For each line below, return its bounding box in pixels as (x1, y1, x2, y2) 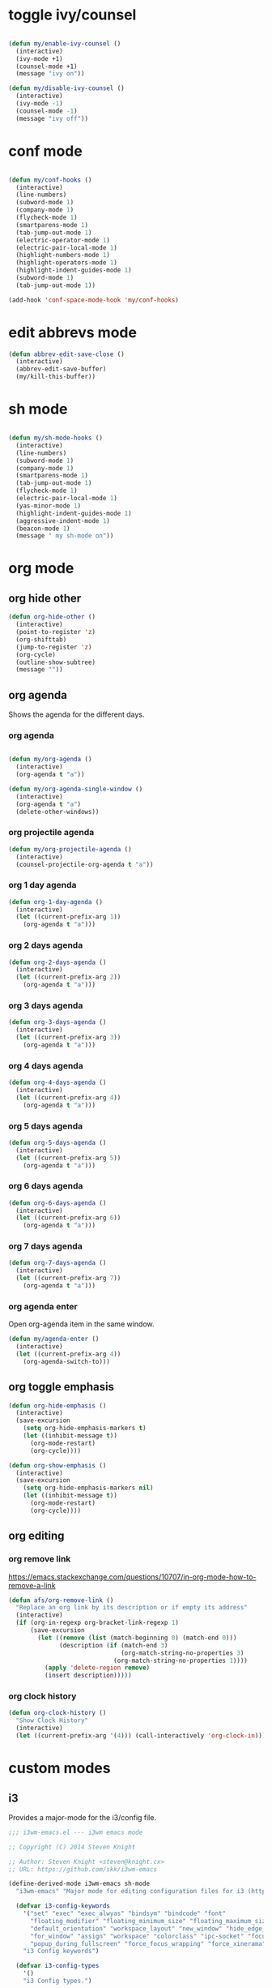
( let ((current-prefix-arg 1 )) (15, 913, 121, 921)
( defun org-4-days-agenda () (8, 1078, 107, 1087)
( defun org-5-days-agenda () (8, 1138, 107, 1146)
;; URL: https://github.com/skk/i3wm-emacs (8, 1865, 158, 1874)
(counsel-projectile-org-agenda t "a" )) (15, 860, 154, 868)
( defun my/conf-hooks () (8, 176, 92, 184)
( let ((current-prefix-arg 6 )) (15, 1214, 121, 1222)
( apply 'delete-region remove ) (44, 1664, 151, 1672)
